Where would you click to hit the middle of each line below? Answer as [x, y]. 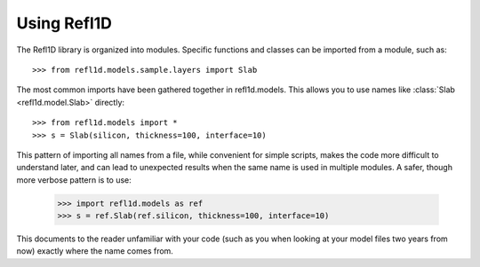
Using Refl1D [64, 23]
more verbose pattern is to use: [74, 180]
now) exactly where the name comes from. [95, 251]
